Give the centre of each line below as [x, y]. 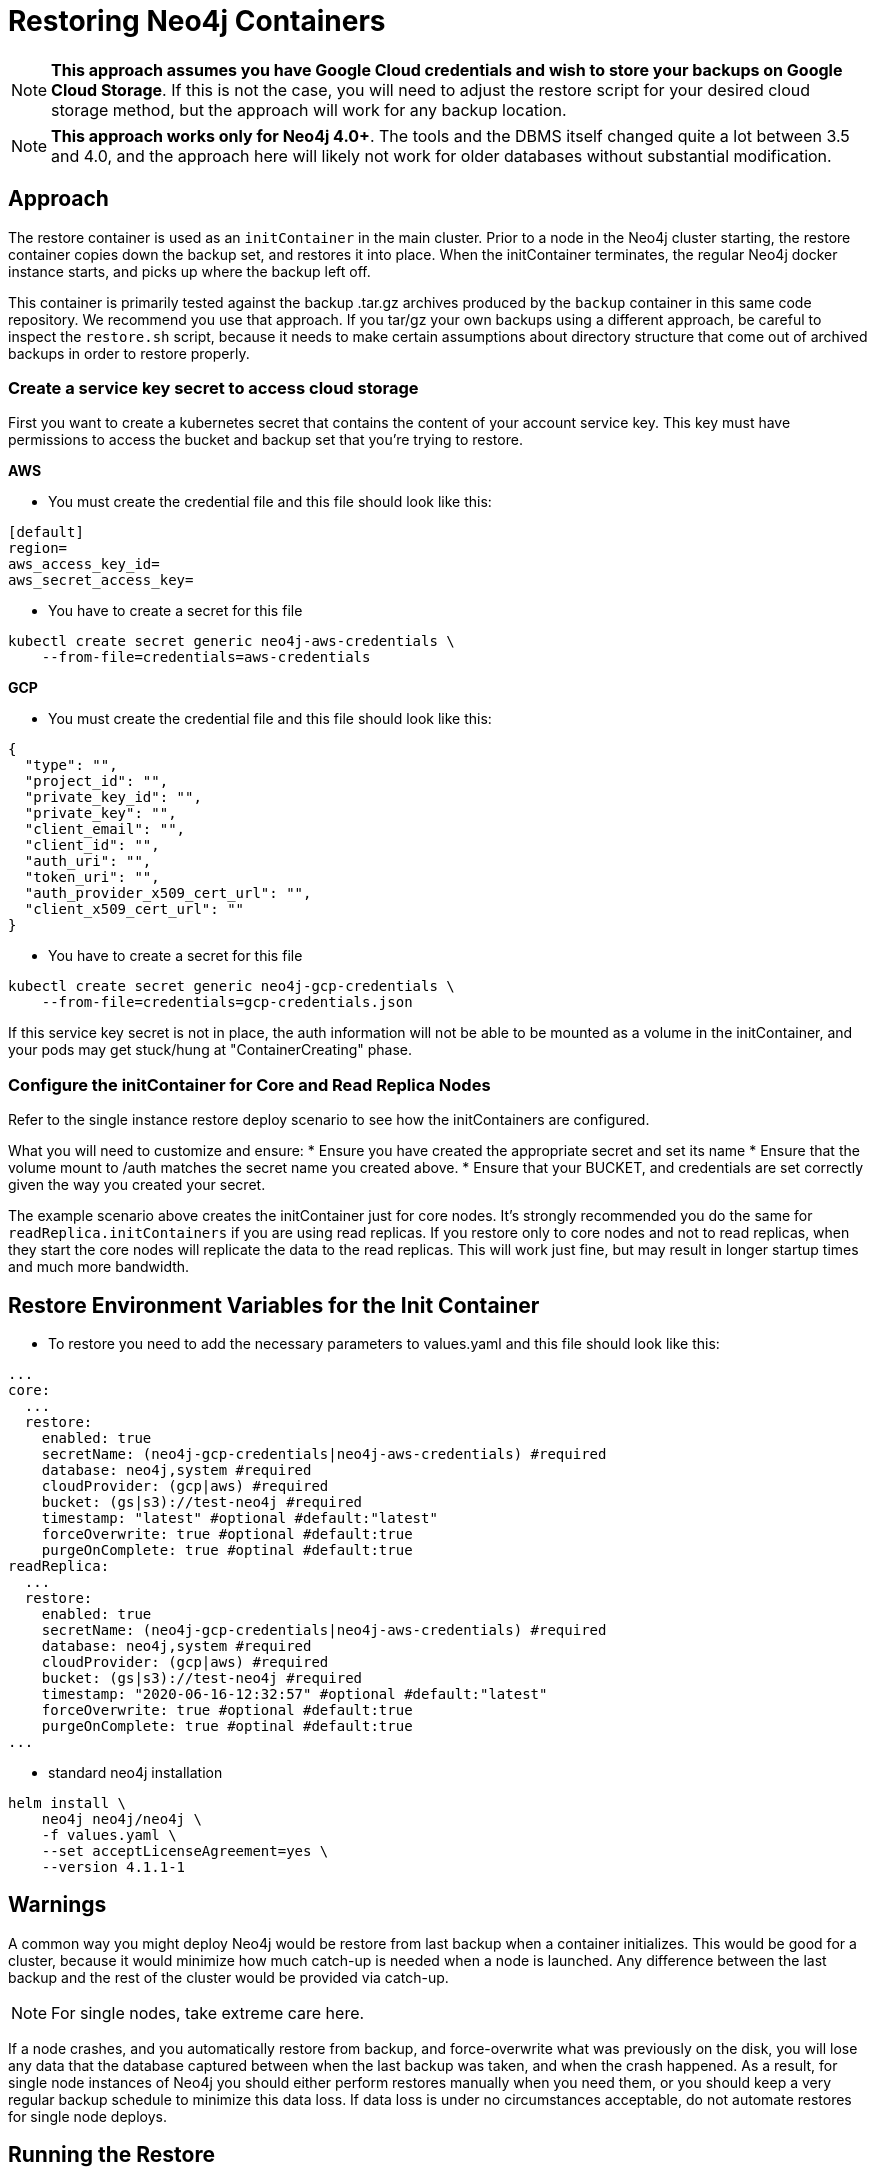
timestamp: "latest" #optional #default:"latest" [239, 1517]
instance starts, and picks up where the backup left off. [189, 271]
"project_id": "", [96, 781]
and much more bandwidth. [99, 1267]
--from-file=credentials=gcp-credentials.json [227, 1002]
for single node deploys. [87, 2116]
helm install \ [67, 1802]
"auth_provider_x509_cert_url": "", [168, 893]
